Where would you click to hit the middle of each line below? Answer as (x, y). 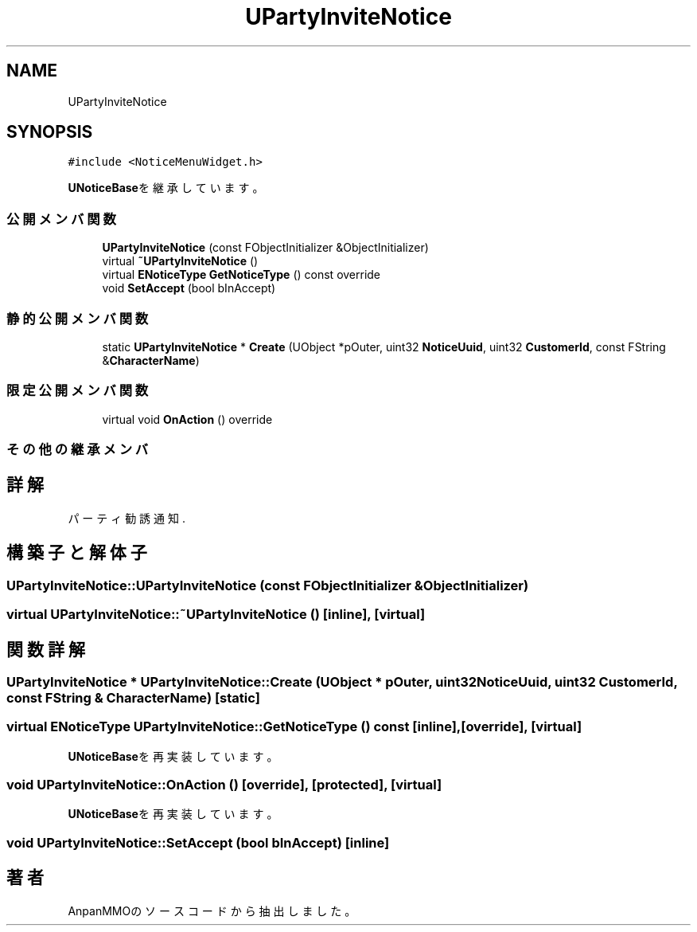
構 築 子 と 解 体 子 (77, 553)
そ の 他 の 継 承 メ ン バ (78, 450)
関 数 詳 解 (46, 649)
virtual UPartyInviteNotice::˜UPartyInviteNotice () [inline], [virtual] (216, 615)
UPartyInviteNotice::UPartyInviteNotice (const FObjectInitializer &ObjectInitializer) (268, 585)
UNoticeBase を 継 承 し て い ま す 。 (166, 188)
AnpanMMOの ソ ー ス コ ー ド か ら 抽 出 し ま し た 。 (212, 910)
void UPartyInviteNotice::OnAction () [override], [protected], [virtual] (224, 785)
